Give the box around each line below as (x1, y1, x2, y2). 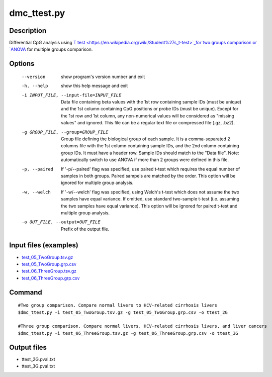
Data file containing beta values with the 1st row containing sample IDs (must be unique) (61, 99, 242, 105)
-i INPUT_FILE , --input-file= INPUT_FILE (21, 92, 122, 98)
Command (9, 288, 42, 296)
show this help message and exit (61, 83, 128, 89)
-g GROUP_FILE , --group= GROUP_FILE (21, 129, 109, 135)
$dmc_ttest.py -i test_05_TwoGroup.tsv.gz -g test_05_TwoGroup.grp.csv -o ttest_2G (18, 309, 228, 315)
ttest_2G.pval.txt (21, 356, 56, 362)
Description (9, 26, 47, 35)
